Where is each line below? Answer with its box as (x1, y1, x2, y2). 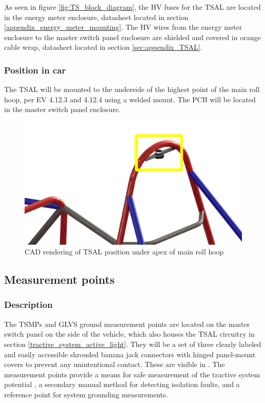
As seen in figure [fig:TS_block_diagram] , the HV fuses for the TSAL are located (4, 2, 261, 12)
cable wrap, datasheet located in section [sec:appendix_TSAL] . (4, 42, 202, 52)
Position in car (4, 63, 66, 76)
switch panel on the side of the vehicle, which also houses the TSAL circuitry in (4, 328, 255, 339)
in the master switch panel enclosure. (4, 104, 121, 115)
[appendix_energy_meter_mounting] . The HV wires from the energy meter (4, 22, 242, 32)
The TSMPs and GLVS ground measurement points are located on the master (4, 318, 250, 329)
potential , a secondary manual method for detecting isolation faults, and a (4, 379, 240, 390)
